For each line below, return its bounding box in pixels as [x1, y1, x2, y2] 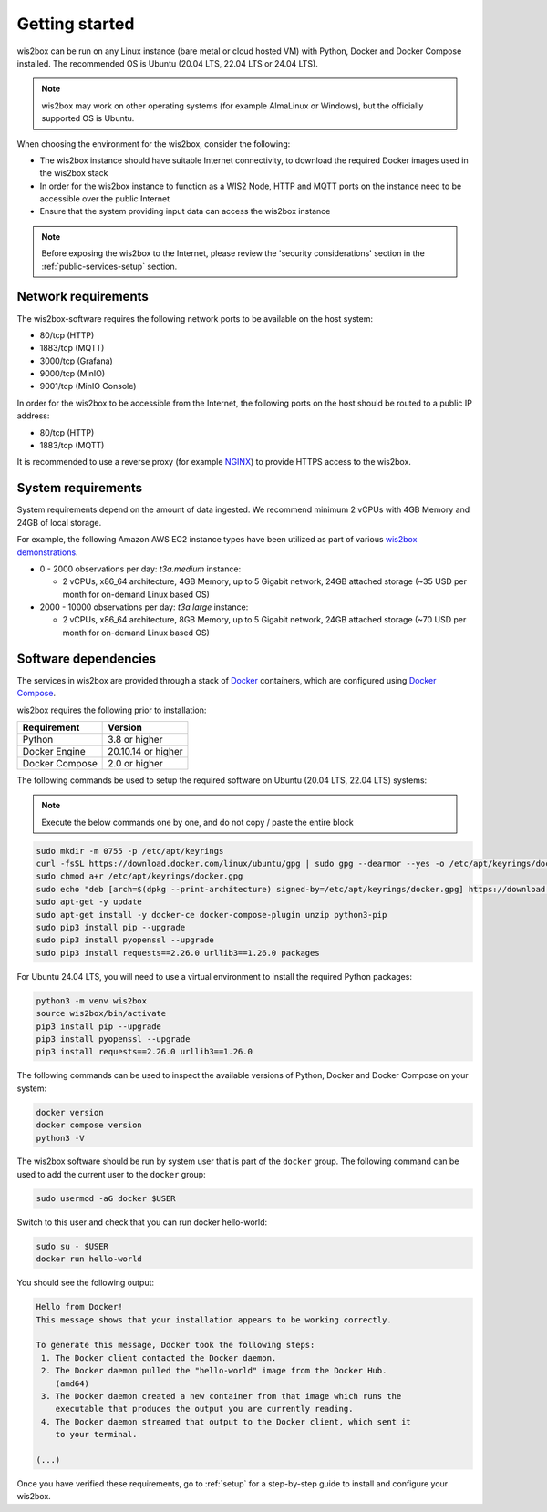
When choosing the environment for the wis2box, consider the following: [16, 138, 291, 149]
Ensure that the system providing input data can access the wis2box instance [39, 206, 331, 217]
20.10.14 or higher [108, 745, 183, 757]
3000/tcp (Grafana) [39, 355, 113, 366]
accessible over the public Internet [39, 193, 170, 204]
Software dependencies [16, 651, 157, 666]
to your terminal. [55, 1429, 138, 1440]
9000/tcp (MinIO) [39, 368, 106, 379]
